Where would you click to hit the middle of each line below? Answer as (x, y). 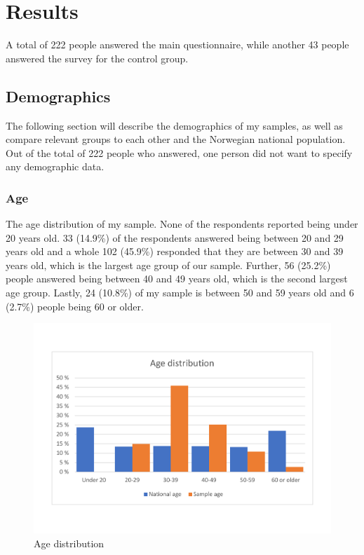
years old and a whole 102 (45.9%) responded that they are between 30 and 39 (175, 251)
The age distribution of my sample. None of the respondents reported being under (182, 224)
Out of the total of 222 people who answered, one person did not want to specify (179, 152)
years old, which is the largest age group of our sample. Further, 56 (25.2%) (168, 265)
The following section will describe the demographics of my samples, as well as (174, 125)
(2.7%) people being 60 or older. (75, 306)
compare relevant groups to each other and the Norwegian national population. (176, 139)
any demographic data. (55, 166)
